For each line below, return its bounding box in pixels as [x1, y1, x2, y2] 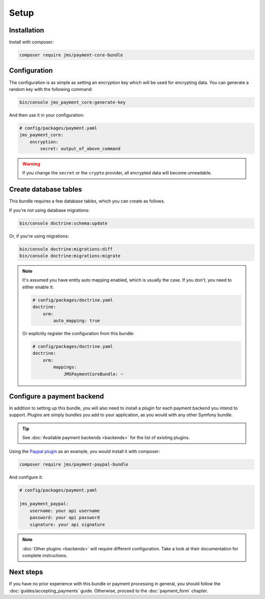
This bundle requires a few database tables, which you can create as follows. [9, 198, 165, 204]
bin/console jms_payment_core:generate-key [19, 99, 126, 105]
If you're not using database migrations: [9, 207, 90, 213]
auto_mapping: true [53, 318, 100, 323]
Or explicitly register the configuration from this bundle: [22, 330, 134, 336]
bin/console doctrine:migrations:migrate [19, 253, 121, 259]
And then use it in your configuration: [9, 112, 84, 118]
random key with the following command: [9, 86, 93, 92]
